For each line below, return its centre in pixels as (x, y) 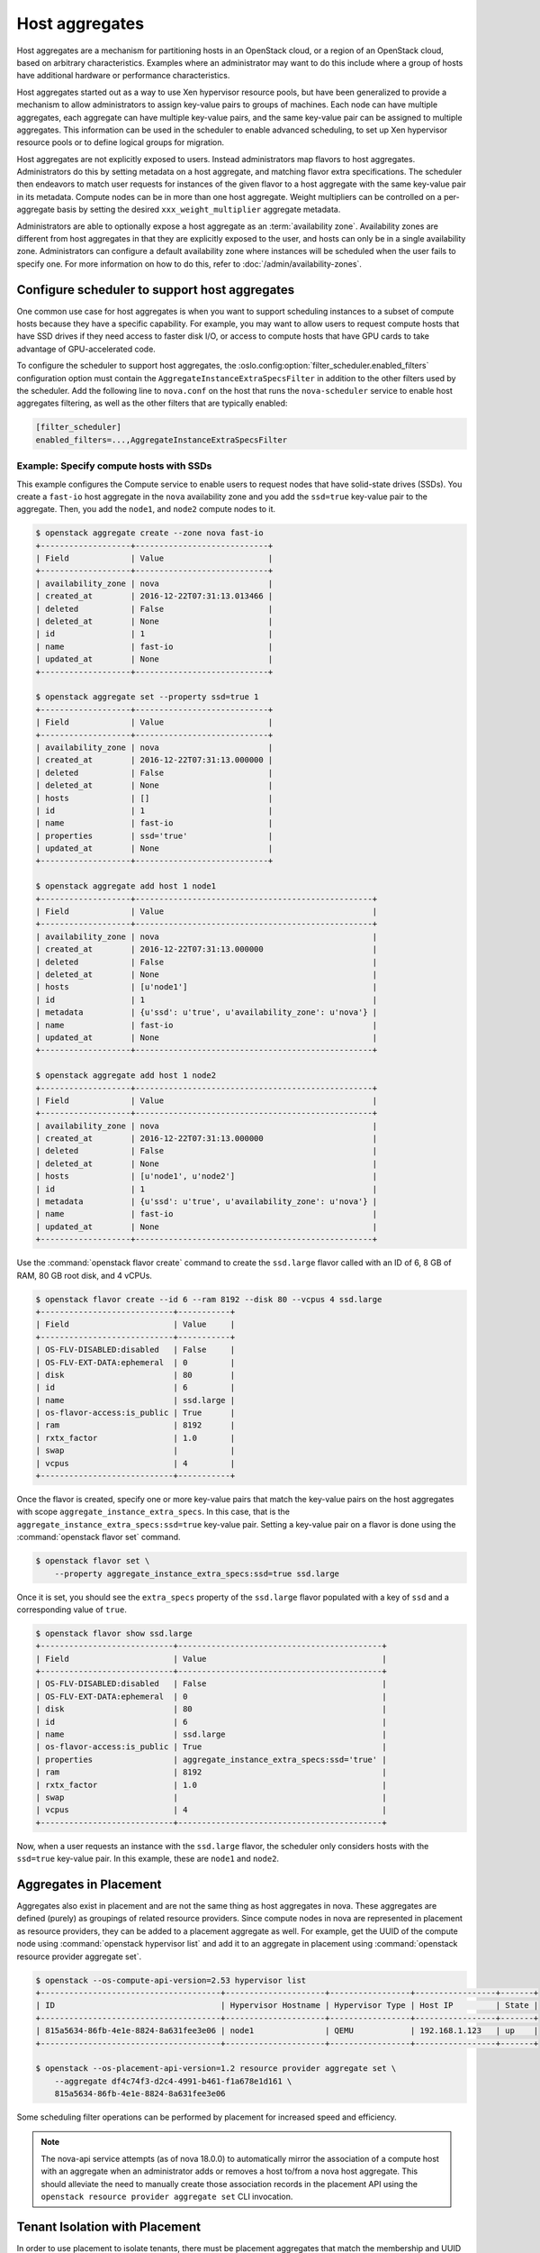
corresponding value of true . (72, 1610)
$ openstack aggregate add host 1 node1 (126, 886)
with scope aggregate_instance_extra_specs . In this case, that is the (153, 1512)
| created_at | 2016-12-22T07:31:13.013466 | (154, 596)
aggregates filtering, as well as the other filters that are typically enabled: (152, 403)
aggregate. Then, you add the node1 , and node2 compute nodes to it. (146, 509)
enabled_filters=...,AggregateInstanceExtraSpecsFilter (162, 440)
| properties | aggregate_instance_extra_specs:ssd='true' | (211, 1759)
